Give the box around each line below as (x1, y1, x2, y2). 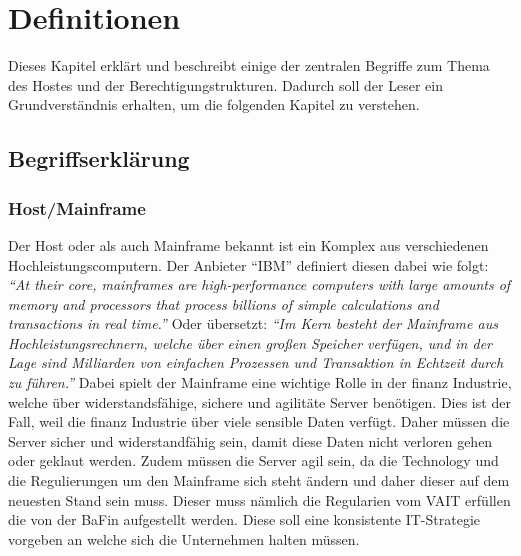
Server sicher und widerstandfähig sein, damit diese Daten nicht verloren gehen (8, 430, 493, 451)
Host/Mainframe (8, 195, 146, 220)
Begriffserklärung (8, 143, 190, 174)
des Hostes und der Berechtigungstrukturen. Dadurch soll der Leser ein (8, 74, 443, 95)
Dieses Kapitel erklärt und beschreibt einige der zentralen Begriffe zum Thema (8, 55, 490, 76)
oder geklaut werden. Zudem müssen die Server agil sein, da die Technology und (8, 450, 499, 471)
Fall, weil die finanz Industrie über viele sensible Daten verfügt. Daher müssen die (8, 411, 510, 432)
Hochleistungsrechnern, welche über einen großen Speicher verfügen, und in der (8, 332, 493, 353)
